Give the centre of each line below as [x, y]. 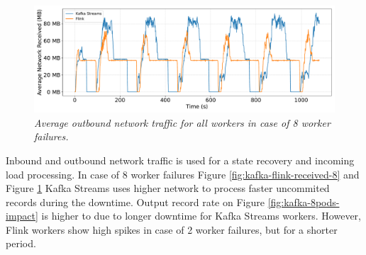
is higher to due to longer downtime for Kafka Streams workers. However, [201, 216]
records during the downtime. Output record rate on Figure [135, 202]
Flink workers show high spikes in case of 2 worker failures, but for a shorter [172, 229]
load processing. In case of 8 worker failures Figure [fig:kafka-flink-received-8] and [183, 174]
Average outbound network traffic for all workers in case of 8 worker [182, 122]
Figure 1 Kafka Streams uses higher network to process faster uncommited [168, 188]
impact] [22, 216]
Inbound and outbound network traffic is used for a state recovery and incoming [180, 160]
